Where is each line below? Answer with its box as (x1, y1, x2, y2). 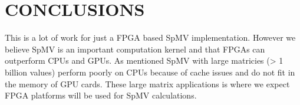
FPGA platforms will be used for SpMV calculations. (5, 89, 197, 101)
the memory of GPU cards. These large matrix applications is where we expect (5, 77, 290, 90)
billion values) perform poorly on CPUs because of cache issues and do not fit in (5, 65, 295, 78)
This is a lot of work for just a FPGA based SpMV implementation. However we (5, 31, 296, 44)
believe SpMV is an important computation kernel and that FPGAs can (5, 42, 265, 55)
